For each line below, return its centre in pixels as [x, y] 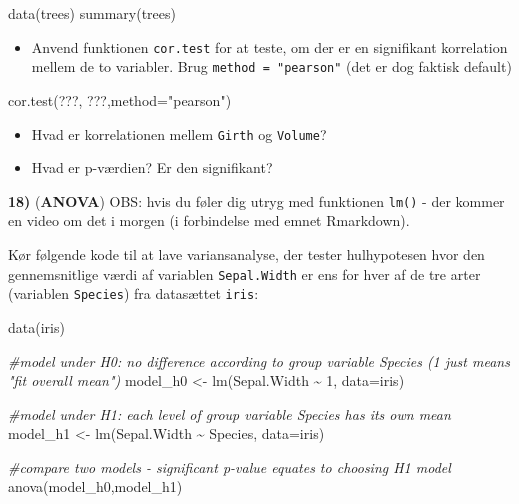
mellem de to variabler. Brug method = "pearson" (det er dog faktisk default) [271, 66]
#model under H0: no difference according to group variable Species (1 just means [259, 360]
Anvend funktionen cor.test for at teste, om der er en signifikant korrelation [269, 46]
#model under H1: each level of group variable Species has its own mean [229, 413]
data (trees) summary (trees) [92, 13]
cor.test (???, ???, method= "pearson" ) [120, 99]
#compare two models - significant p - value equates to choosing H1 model [229, 466]
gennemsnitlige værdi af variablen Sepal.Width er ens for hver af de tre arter [244, 273]
